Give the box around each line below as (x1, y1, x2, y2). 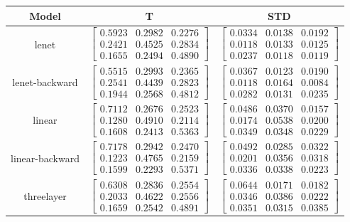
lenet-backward (12, 74, 78, 89)
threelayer (23, 188, 67, 203)
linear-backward (11, 150, 80, 165)
